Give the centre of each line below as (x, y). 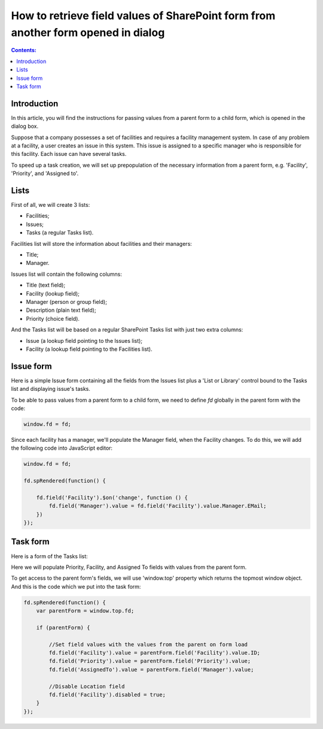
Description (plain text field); (61, 310)
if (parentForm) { (63, 627)
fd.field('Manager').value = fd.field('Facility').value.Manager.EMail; (158, 506)
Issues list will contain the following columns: (67, 274)
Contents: (24, 50)
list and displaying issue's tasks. (51, 389)
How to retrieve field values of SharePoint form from (143, 16)
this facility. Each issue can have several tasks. (69, 154)
